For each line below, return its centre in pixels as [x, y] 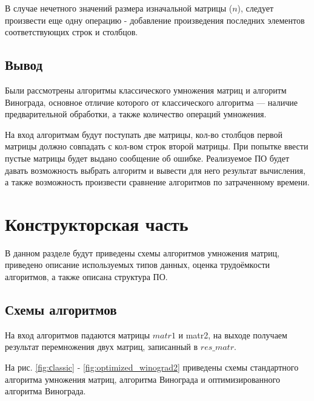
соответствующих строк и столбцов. [72, 32]
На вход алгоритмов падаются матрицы [78, 334]
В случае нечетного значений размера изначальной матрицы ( [119, 8]
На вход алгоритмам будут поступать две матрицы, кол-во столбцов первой [144, 134]
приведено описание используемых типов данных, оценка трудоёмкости [138, 265]
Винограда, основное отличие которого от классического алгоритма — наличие [151, 102]
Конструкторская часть [97, 223]
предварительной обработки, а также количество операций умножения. [136, 114]
